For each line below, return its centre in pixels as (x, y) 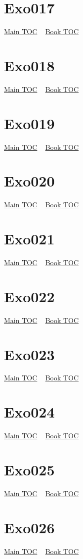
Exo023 (29, 354)
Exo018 (29, 65)
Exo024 (29, 412)
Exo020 (29, 181)
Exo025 (29, 469)
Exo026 (29, 527)
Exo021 (29, 239)
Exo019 (29, 123)
